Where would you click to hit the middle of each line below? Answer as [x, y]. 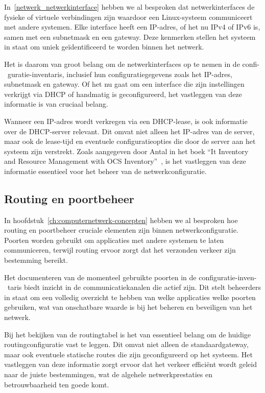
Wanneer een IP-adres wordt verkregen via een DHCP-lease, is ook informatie [126, 121]
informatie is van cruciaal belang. [56, 104]
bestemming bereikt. [36, 260]
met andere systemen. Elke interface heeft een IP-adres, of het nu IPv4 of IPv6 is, [132, 27]
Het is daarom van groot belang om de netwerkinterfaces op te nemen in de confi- [132, 64]
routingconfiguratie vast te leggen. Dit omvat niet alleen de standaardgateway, [126, 344]
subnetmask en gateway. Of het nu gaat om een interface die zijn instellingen [124, 84]
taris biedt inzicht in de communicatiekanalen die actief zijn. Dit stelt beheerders [134, 287]
